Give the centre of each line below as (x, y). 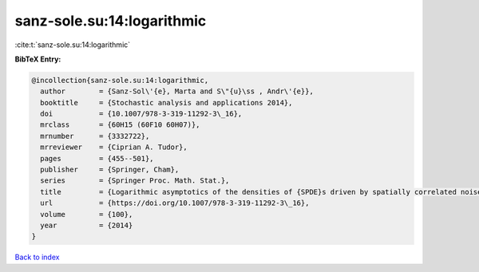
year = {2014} (87, 225)
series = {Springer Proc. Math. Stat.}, (135, 181)
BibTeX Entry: (38, 59)
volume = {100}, (87, 214)
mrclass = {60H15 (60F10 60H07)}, (120, 125)
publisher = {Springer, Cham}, (110, 170)
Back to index (37, 257)
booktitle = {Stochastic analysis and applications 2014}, (166, 102)
